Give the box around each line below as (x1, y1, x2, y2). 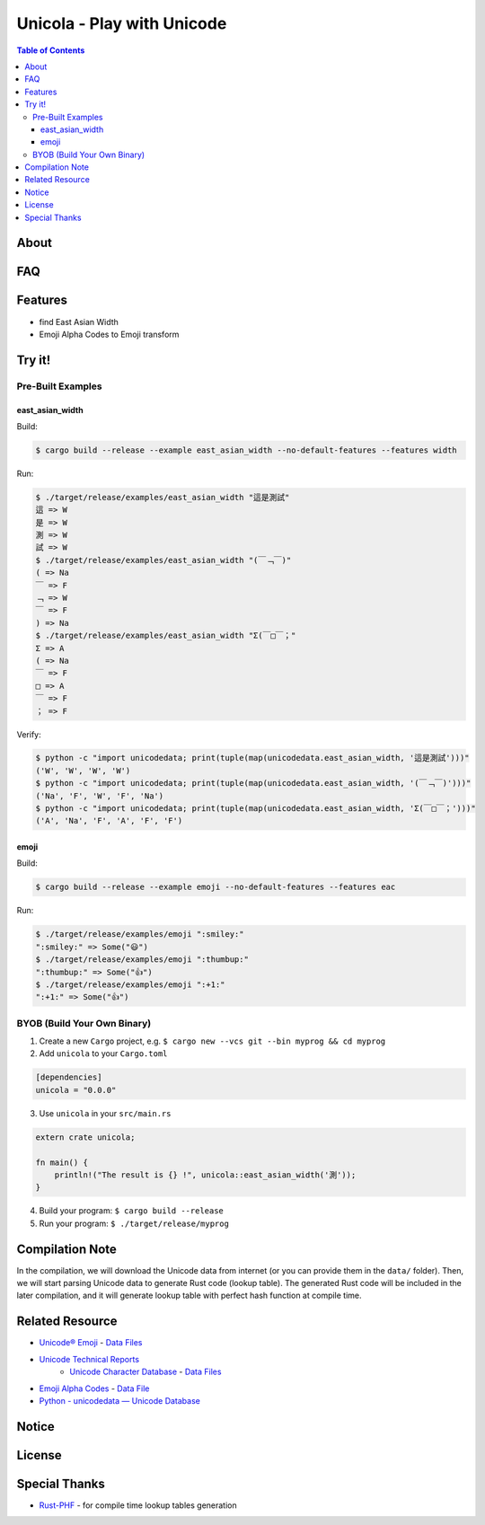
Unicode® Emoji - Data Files (39, 1337, 143, 1348)
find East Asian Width (39, 316, 119, 327)
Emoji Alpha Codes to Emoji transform (39, 329, 180, 339)
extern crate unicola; (35, 1132, 136, 1142)
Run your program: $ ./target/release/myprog (39, 1218, 229, 1229)
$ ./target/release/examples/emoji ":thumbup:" (35, 955, 249, 965)
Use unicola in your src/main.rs (39, 1107, 172, 1118)
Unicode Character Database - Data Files (69, 1366, 222, 1378)
